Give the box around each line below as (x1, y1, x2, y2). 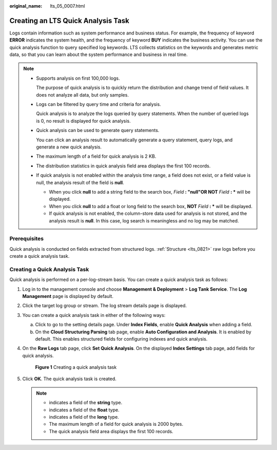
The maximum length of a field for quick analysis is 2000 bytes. (49, 421, 184, 427)
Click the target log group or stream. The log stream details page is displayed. (22, 303, 187, 309)
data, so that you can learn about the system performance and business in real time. (9, 51, 188, 58)
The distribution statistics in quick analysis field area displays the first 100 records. (36, 162, 211, 169)
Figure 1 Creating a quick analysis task (35, 364, 117, 370)
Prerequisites (9, 235, 44, 242)
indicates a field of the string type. (49, 400, 123, 406)
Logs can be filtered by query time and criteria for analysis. (36, 101, 161, 107)
